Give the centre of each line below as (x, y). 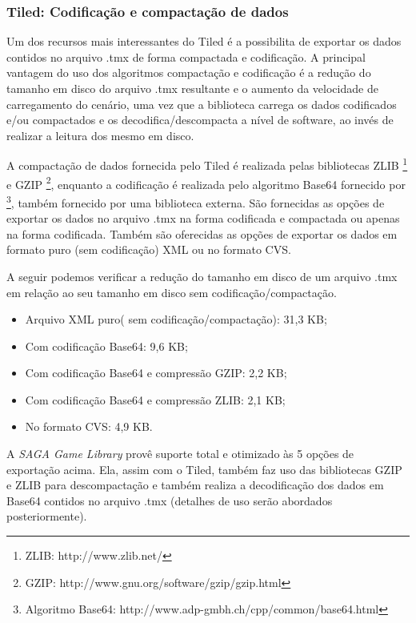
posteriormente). (47, 516)
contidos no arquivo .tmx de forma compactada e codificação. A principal (186, 56)
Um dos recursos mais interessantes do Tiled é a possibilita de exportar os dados (204, 41)
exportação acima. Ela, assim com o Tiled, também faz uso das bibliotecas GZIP (204, 469)
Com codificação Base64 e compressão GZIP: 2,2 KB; (156, 373)
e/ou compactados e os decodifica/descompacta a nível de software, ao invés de (200, 120)
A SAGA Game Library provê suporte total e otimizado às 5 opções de (180, 454)
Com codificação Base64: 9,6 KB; (106, 346)
